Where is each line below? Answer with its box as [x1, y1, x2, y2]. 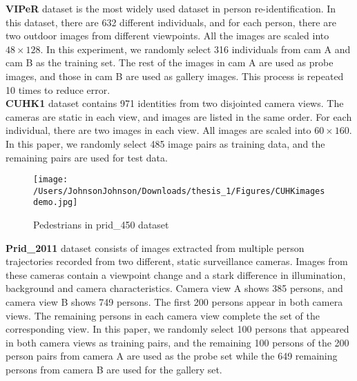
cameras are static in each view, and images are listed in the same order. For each [6, 109, 352, 124]
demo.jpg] [33, 197, 78, 208]
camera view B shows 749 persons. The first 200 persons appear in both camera [6, 295, 343, 309]
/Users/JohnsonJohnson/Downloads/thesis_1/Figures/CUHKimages [33, 186, 325, 196]
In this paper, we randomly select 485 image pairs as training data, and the [6, 136, 325, 150]
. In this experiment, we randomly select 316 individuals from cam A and [40, 41, 351, 56]
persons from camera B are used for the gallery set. [6, 362, 222, 377]
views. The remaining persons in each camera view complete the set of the [6, 308, 320, 322]
